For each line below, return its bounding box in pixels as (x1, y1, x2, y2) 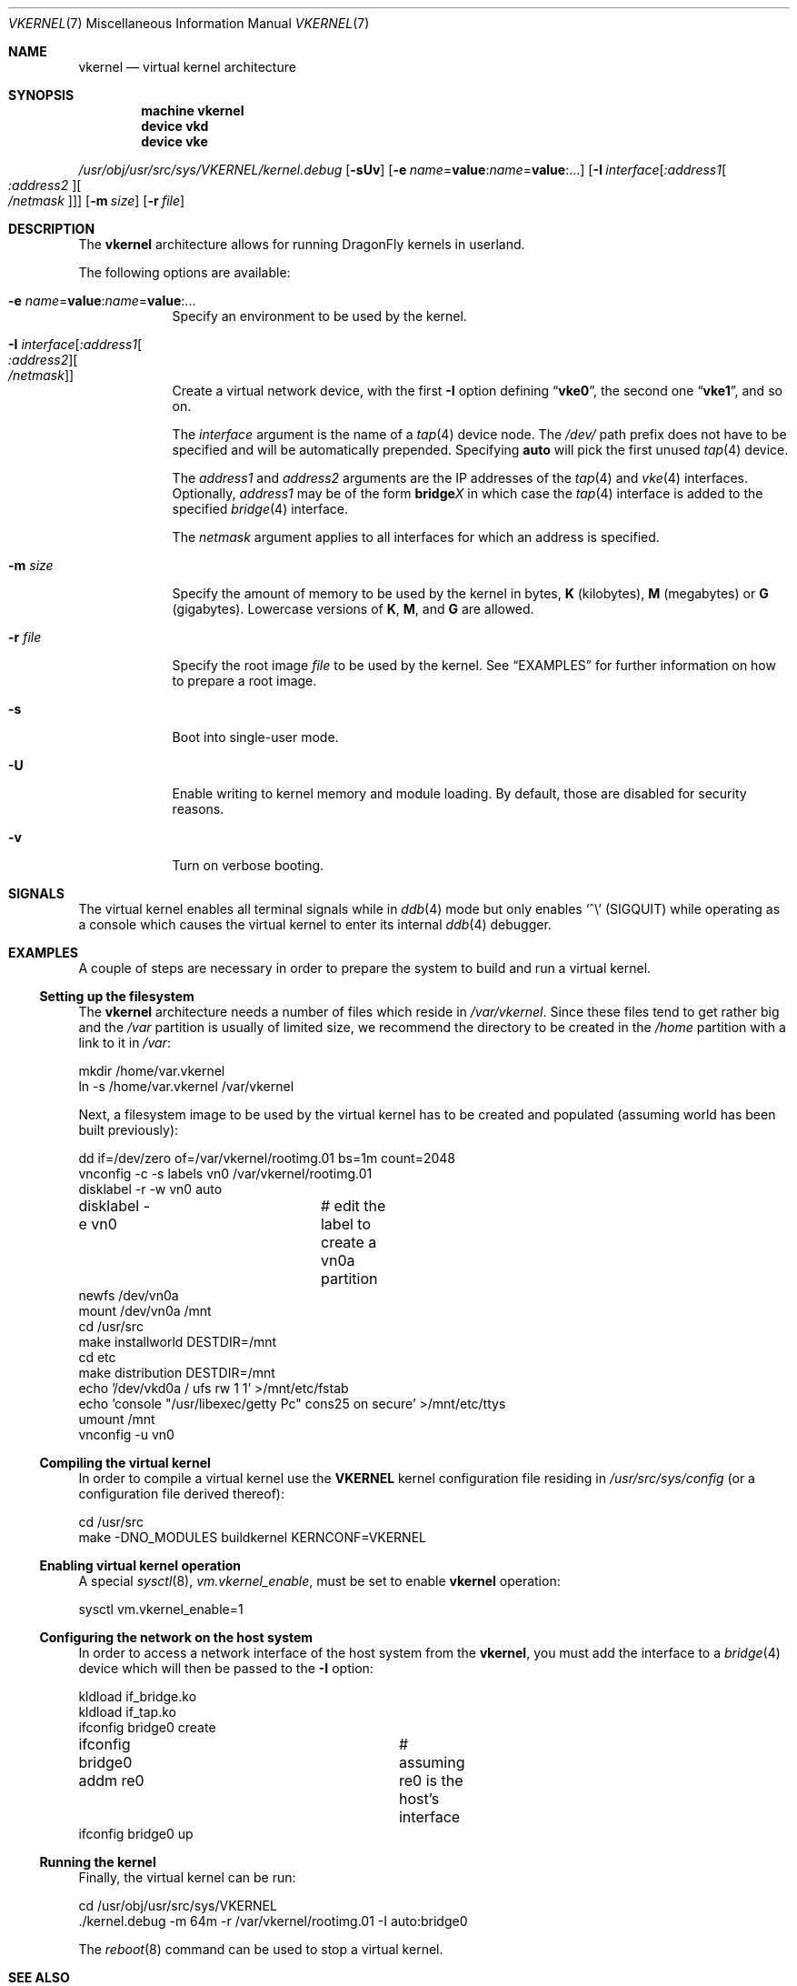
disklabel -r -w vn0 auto (78, 1181, 223, 1197)
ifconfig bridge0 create (78, 1720, 216, 1735)
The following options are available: (78, 265, 291, 280)
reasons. (172, 801, 224, 817)
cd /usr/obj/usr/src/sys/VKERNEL (78, 1898, 277, 1913)
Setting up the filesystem (39, 988, 194, 1004)
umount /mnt (78, 1411, 155, 1427)
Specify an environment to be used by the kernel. (172, 308, 467, 324)
